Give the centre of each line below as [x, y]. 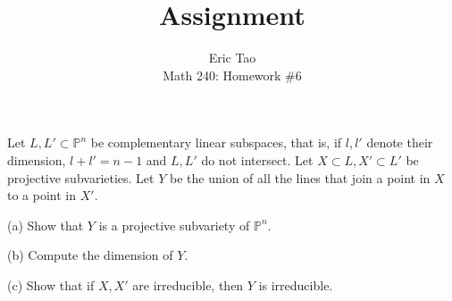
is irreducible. [296, 284]
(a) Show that [46, 225]
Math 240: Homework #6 [232, 75]
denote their [400, 142]
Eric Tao [232, 58]
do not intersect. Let [257, 159]
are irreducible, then [188, 284]
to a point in [42, 195]
